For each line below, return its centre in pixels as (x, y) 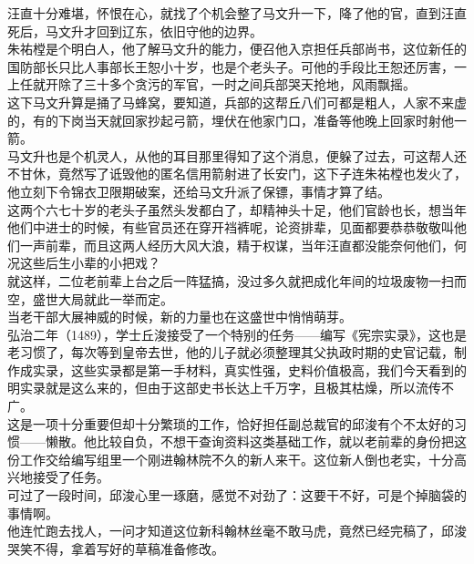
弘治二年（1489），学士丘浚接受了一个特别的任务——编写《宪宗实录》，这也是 (237, 334)
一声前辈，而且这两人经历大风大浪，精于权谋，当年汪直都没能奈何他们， (237, 245)
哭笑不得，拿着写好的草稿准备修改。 (116, 548)
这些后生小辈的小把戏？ (90, 263)
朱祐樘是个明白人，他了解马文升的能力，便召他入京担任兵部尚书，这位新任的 (237, 49)
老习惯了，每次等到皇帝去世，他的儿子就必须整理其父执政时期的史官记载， (231, 352)
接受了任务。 (71, 477)
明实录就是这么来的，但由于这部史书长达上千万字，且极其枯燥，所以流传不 (231, 388)
